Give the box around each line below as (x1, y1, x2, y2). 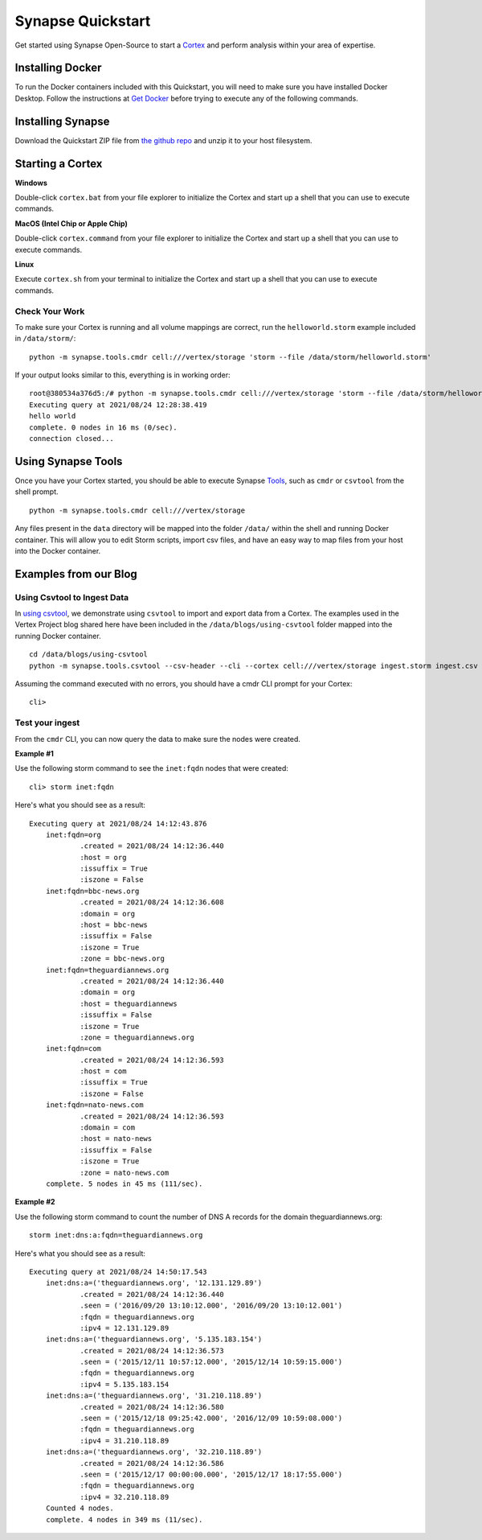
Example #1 (14, 748, 54, 758)
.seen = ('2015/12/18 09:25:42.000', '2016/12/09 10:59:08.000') (80, 1414, 343, 1423)
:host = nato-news (80, 1134, 153, 1143)
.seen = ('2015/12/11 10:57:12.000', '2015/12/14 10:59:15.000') (80, 1357, 343, 1367)
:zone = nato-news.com (80, 1167, 170, 1177)
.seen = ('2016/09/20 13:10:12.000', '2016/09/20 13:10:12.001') (80, 1301, 343, 1311)
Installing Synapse (14, 114, 110, 128)
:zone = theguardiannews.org (80, 1032, 194, 1042)
